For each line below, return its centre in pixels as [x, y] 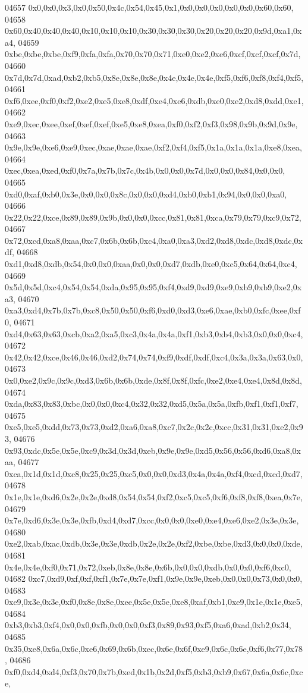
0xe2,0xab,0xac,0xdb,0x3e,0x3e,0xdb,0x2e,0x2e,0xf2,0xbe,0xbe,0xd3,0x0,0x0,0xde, [154, 543]
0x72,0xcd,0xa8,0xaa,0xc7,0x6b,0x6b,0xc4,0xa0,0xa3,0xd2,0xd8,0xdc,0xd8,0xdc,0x [154, 240]
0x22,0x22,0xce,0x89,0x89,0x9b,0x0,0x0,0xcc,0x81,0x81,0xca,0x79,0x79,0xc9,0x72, [153, 217]
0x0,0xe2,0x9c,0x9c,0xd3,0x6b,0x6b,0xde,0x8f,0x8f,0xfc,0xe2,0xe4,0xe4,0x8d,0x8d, [153, 380]
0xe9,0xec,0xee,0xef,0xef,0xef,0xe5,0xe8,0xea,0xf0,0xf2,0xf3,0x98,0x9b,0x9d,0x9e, [151, 123]
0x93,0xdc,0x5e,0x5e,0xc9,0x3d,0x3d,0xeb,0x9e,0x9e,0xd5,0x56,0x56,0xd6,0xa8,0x [153, 450]
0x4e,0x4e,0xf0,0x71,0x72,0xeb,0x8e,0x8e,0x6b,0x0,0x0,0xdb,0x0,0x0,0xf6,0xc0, [148, 567]
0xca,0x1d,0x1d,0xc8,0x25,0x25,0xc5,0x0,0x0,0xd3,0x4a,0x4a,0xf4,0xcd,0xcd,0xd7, [154, 473]
